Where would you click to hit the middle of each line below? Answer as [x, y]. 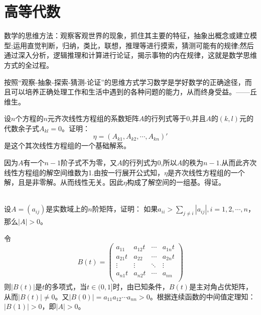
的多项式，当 [66, 287]
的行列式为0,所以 [150, 163]
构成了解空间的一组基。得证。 [176, 182]
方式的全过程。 [29, 65]
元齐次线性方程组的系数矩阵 [93, 118]
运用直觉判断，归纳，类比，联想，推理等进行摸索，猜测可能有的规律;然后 [133, 45]
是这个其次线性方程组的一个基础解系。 [67, 145]
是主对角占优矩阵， [221, 287]
